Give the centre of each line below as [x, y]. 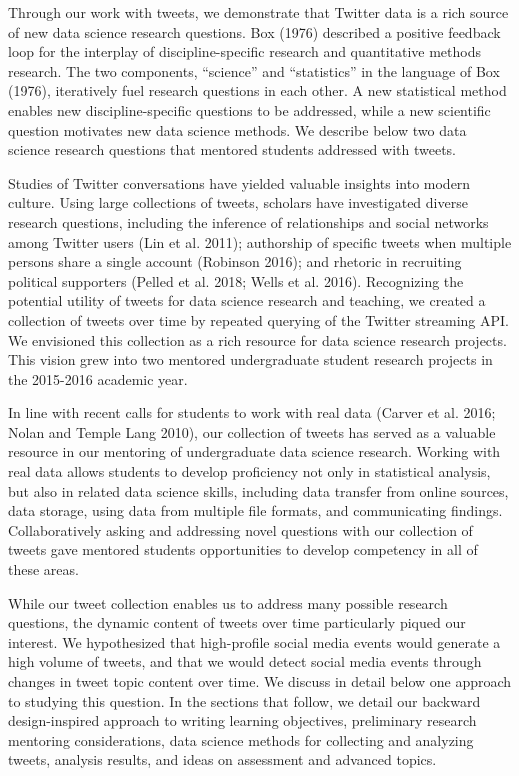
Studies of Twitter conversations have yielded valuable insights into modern [239, 182]
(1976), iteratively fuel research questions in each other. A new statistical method [257, 90]
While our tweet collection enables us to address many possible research [228, 602]
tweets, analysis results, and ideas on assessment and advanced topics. [222, 759]
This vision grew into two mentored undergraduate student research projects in [250, 359]
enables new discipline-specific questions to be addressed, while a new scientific [249, 109]
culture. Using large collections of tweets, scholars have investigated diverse [238, 202]
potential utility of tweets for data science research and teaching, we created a [247, 300]
